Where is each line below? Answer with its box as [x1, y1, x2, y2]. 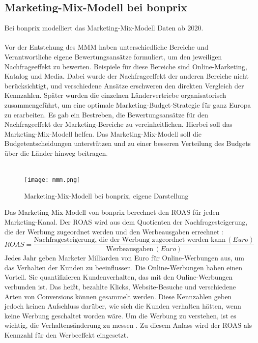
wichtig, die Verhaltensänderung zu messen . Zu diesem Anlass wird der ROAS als [4, 320, 252, 330]
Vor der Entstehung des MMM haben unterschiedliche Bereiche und [4, 42, 208, 52]
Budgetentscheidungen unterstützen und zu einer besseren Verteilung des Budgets [4, 138, 251, 148]
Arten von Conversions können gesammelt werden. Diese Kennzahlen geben [4, 291, 232, 301]
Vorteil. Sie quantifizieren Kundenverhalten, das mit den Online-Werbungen [4, 272, 233, 282]
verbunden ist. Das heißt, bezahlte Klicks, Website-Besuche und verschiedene [4, 281, 236, 291]
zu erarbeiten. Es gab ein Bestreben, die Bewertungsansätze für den [4, 109, 208, 119]
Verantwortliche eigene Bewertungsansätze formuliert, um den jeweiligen [4, 51, 222, 61]
